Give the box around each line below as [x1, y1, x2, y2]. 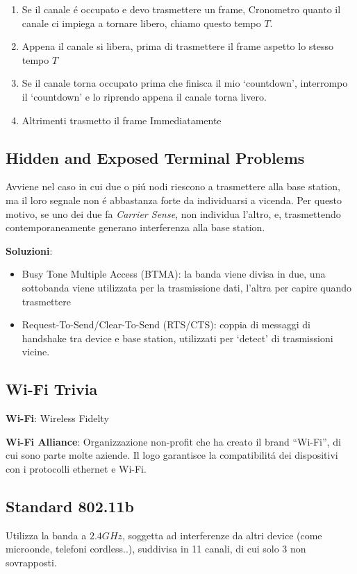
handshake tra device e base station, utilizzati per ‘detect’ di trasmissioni [22, 330, 333, 345]
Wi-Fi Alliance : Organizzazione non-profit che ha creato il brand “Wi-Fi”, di [6, 434, 341, 448]
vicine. [22, 344, 50, 359]
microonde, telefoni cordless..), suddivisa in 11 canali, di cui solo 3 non [6, 541, 306, 556]
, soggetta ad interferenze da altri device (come [122, 527, 322, 542]
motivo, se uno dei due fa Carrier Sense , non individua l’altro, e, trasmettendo [6, 206, 341, 221]
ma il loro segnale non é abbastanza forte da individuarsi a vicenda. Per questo [6, 192, 342, 207]
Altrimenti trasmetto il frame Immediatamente [22, 112, 222, 127]
